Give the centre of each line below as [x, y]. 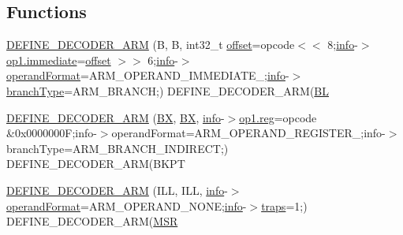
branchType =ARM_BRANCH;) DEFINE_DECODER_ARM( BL [168, 90]
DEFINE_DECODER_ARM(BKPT [96, 164]
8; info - [343, 45]
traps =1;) [284, 205]
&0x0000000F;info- [52, 133]
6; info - [163, 60]
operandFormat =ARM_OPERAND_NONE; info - [127, 205]
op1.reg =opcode [278, 117]
